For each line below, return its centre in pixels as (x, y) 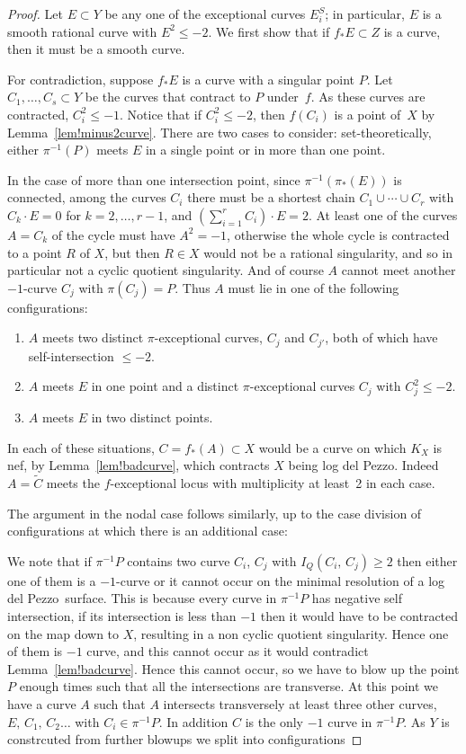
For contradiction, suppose (81, 79)
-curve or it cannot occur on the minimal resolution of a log (281, 580)
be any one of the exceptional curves (205, 13)
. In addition (193, 721)
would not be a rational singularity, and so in (328, 252)
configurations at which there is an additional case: (148, 531)
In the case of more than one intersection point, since (154, 179)
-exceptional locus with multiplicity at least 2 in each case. (273, 483)
